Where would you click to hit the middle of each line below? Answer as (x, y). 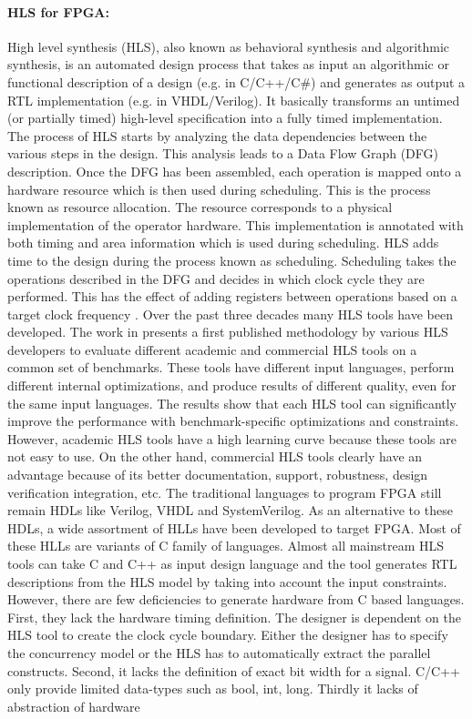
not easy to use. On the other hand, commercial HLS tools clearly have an (215, 456)
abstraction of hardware (74, 706)
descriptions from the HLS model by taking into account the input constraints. (227, 581)
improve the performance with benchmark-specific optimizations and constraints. (233, 421)
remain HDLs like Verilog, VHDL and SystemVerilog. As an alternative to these (230, 510)
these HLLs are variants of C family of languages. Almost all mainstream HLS (226, 546)
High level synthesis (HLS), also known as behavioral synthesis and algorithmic (229, 46)
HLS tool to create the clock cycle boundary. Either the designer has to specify (228, 635)
